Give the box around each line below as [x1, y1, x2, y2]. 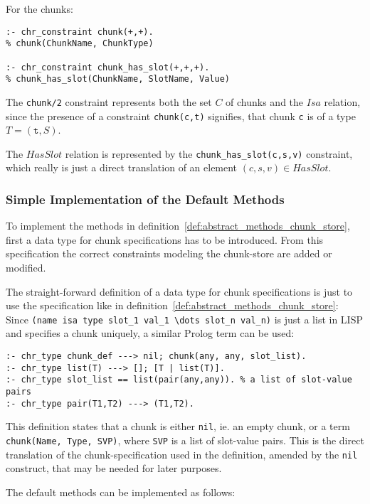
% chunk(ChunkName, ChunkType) [6, 38, 154, 49]
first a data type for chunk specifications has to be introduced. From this [6, 232, 324, 247]
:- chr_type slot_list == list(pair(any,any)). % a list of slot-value [6, 375, 352, 385]
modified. [6, 260, 46, 275]
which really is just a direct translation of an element [6, 160, 238, 175]
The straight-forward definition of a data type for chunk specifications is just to [6, 284, 353, 299]
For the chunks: [6, 1, 73, 16]
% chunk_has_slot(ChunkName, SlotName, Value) [6, 74, 230, 85]
